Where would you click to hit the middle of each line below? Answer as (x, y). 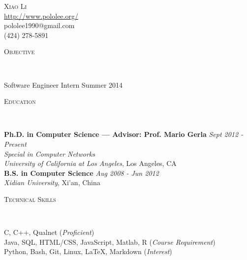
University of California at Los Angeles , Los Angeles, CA (90, 163)
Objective (19, 51)
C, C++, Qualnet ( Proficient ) (49, 232)
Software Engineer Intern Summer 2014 (63, 84)
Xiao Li (15, 6)
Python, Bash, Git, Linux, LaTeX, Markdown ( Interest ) (88, 251)
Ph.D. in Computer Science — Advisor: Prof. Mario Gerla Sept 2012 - (124, 134)
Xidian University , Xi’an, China (52, 182)
